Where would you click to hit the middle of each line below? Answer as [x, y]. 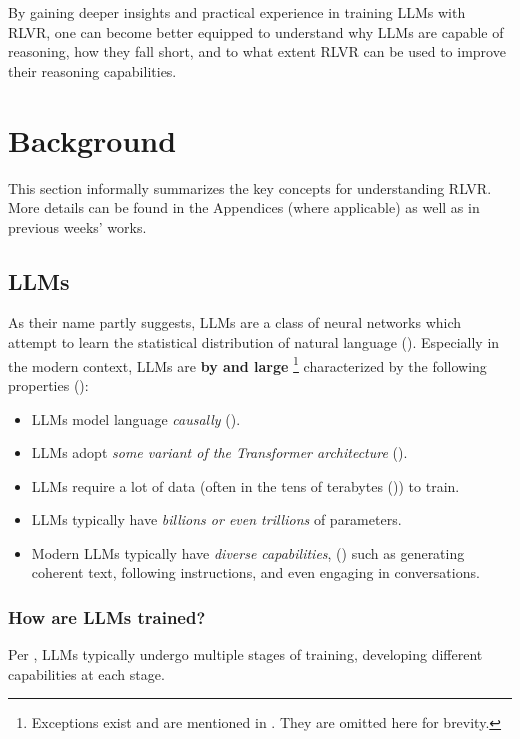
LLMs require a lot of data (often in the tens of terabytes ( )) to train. [245, 485]
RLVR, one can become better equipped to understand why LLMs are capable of [256, 31]
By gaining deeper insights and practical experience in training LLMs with [237, 12]
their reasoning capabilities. [92, 70]
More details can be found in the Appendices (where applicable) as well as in [244, 207]
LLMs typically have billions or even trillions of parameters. [216, 519]
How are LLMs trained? [107, 617]
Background [92, 139]
